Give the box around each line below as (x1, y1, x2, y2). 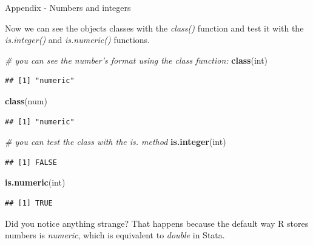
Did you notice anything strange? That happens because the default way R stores (5, 216, 309, 229)
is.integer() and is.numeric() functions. (5, 33, 150, 46)
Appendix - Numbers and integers (5, 1, 131, 13)
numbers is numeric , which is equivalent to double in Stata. (5, 229, 225, 241)
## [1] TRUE (5, 198, 53, 207)
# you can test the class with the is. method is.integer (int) (5, 135, 226, 148)
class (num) (5, 94, 47, 107)
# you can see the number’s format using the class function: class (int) (5, 53, 268, 66)
